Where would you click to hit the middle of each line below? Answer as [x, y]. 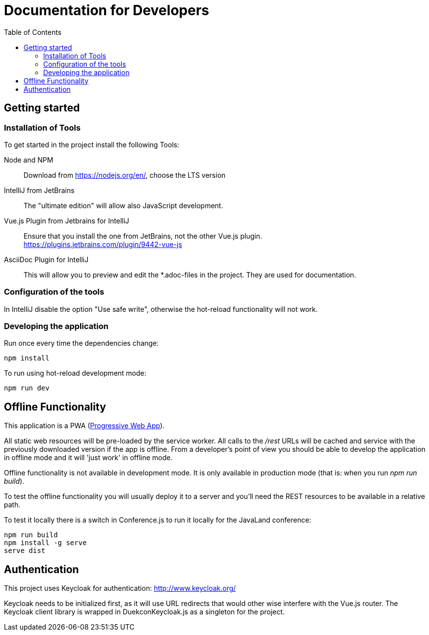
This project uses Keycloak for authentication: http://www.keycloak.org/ [120, 588]
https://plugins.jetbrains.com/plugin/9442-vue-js [103, 244]
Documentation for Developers [107, 10]
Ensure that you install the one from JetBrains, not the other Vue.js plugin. [143, 236]
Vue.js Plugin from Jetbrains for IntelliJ [67, 221]
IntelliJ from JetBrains [39, 190]
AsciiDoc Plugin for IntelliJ [46, 259]
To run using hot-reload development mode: [75, 373]
